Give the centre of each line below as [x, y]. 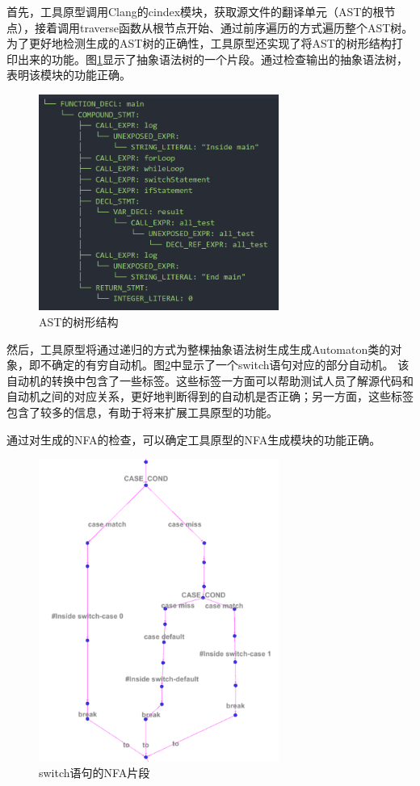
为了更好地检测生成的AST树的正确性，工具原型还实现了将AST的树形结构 [199, 43]
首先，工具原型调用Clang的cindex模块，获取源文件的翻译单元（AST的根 [195, 11]
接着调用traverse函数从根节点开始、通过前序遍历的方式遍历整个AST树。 [224, 27]
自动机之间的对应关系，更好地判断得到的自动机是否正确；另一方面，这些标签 [210, 396]
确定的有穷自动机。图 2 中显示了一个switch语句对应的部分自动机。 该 [230, 365]
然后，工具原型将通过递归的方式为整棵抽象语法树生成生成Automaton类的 [199, 349]
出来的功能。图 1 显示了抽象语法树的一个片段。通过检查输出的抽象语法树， [212, 59]
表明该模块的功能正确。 [69, 75]
